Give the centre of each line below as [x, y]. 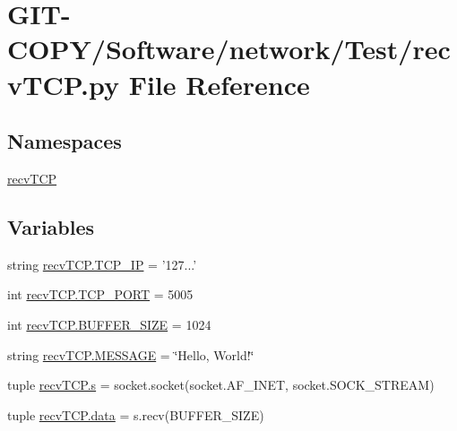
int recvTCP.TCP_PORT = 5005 [100, 294]
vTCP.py [63, 84]
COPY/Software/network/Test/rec [229, 49]
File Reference [219, 84]
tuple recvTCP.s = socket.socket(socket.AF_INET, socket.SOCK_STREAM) [221, 385]
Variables [51, 226]
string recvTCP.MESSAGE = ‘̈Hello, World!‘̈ [131, 354]
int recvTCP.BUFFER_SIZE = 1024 [109, 324]
